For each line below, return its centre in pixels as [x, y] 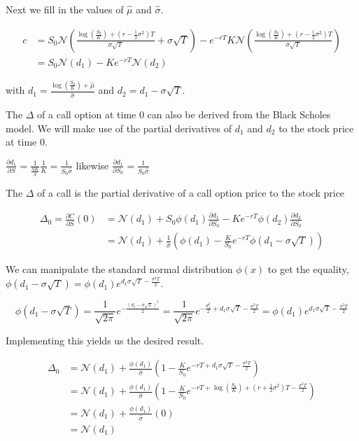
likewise [92, 165]
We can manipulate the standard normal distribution [119, 269]
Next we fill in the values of [65, 9]
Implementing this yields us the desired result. [105, 340]
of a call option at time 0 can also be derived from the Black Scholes [184, 114]
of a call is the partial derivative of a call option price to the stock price [191, 193]
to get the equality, [308, 269]
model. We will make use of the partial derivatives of [119, 128]
